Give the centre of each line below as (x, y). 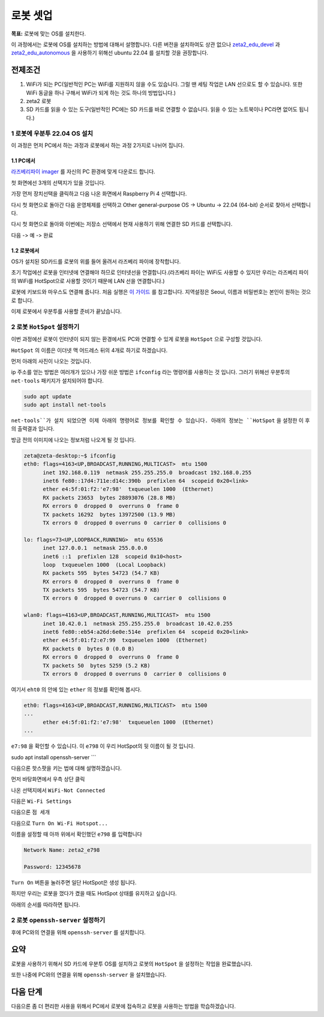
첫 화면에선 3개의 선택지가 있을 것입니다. (58, 182)
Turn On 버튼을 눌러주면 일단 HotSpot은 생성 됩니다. (74, 882)
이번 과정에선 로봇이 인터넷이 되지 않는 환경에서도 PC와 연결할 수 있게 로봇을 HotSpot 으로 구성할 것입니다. (137, 339)
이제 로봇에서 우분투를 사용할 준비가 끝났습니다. (67, 311)
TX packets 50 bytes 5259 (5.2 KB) (97, 665)
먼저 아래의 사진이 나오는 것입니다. (51, 361)
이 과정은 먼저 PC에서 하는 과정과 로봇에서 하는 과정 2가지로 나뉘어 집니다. (98, 145)
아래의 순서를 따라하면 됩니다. (46, 904)
